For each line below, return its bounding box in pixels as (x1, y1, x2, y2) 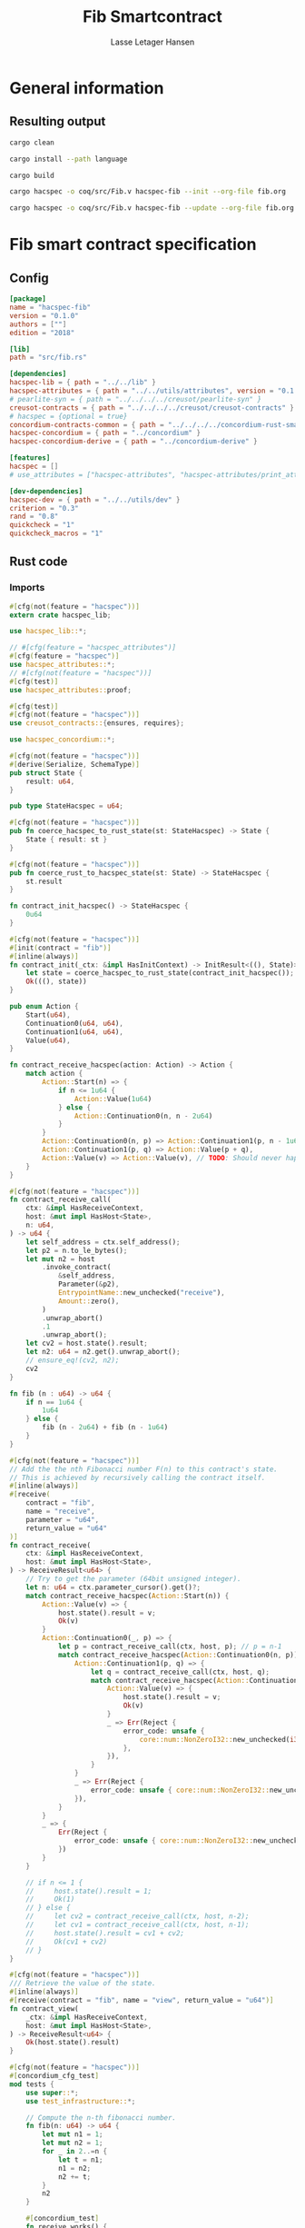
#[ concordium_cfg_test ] (9, 2072, 100, 2081)
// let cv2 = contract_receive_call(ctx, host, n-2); (25, 1912, 250, 1921)
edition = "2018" (9, 328, 75, 337)
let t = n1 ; (57, 2155, 103, 2164)
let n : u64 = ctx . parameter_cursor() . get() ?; (25, 1583, 202, 1592)
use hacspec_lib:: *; (9, 627, 88, 636)
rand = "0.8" (9, 512, 59, 522)
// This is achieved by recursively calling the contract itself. (9, 1473, 266, 1482)
